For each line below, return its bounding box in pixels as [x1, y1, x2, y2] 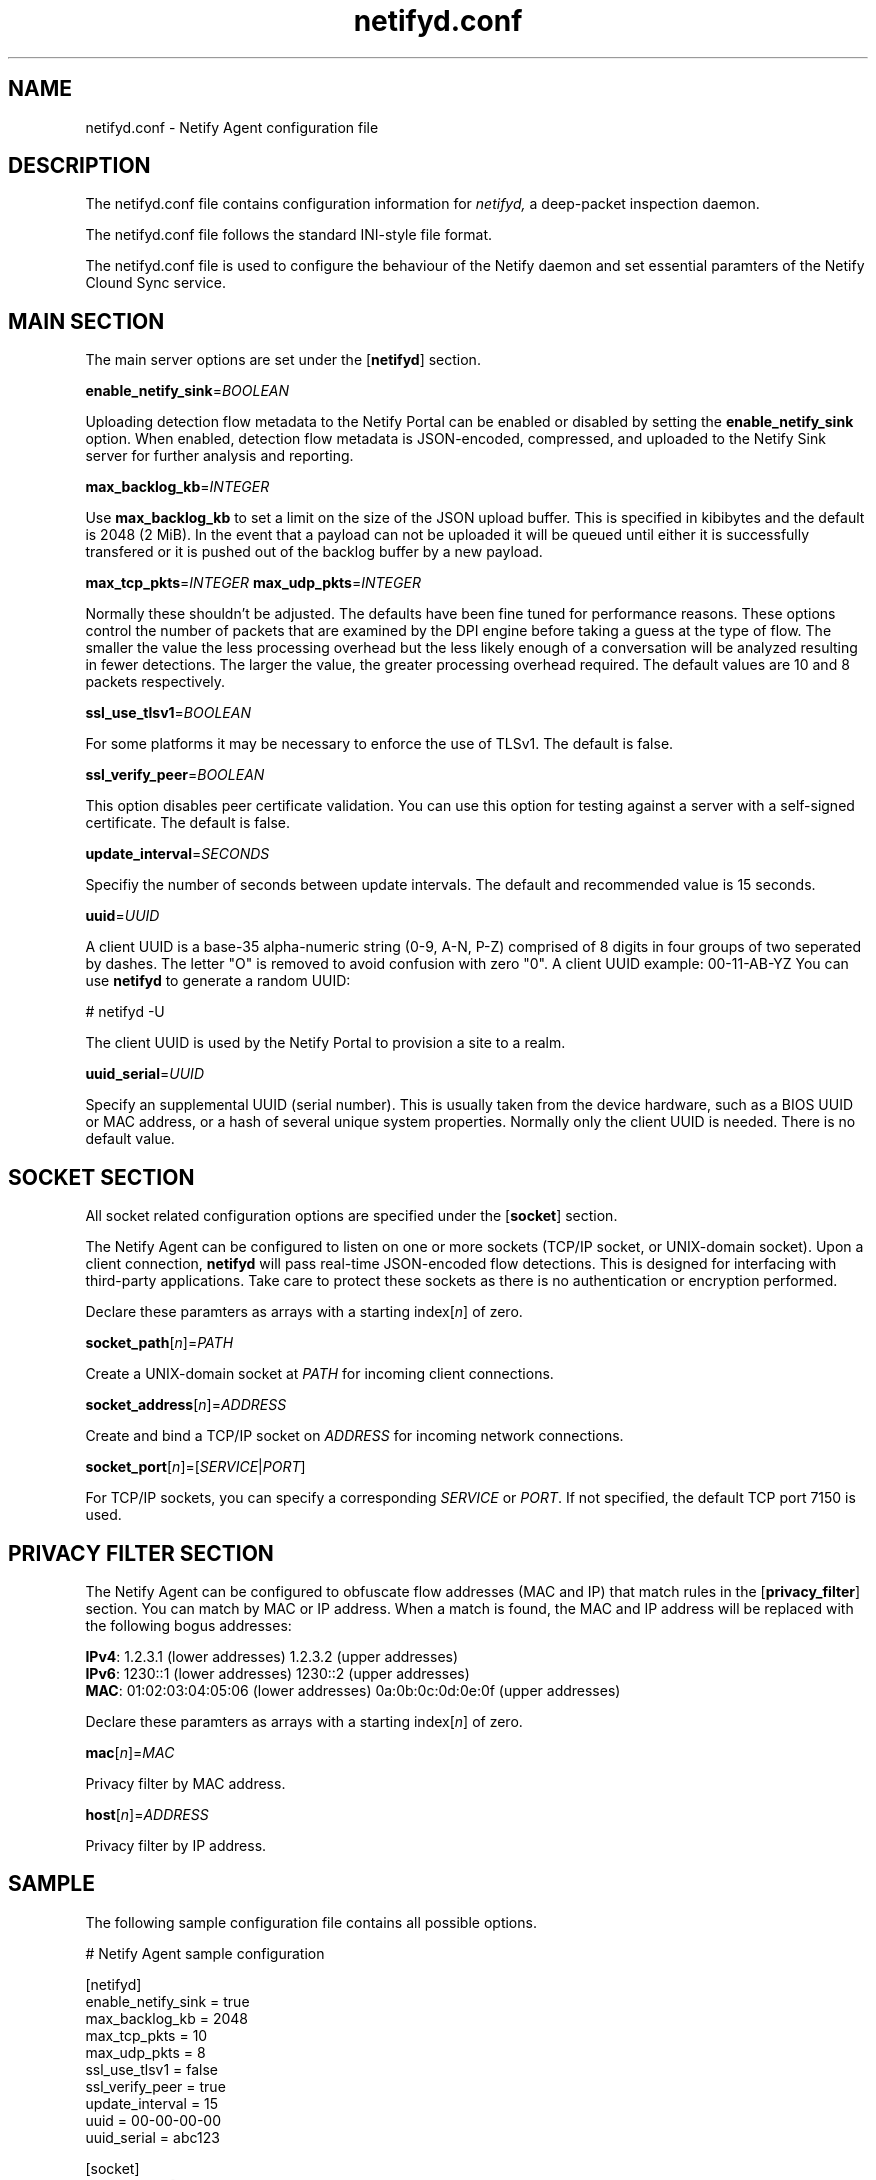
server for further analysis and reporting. [85, 447, 354, 465]
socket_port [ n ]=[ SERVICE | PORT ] [85, 1458, 306, 1476]
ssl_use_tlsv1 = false [85, 2060, 218, 2078]
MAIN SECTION [8, 308, 165, 334]
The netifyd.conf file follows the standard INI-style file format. [85, 226, 493, 244]
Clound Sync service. [85, 274, 227, 292]
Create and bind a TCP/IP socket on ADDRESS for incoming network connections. [85, 1427, 624, 1445]
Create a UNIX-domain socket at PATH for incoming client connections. [85, 1365, 554, 1383]
